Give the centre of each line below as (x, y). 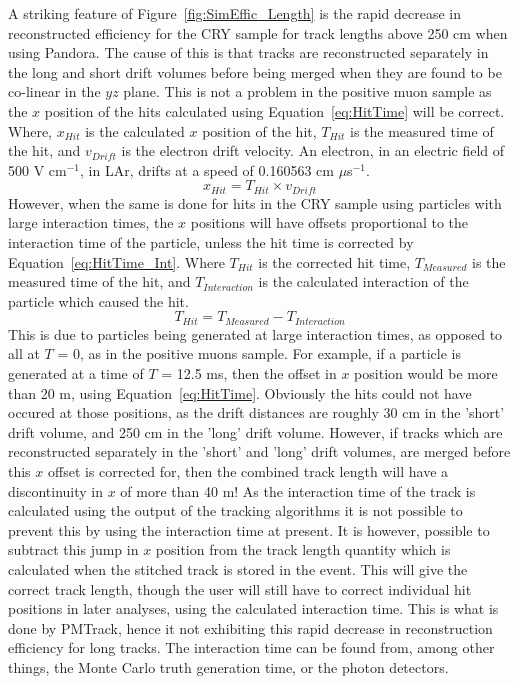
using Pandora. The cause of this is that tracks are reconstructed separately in (248, 52)
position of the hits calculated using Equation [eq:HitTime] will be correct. (274, 110)
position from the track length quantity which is (303, 549)
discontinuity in (55, 490)
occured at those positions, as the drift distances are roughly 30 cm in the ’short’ (256, 412)
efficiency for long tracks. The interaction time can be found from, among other (251, 647)
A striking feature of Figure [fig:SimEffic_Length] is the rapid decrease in (234, 13)
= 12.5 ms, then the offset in (249, 373)
